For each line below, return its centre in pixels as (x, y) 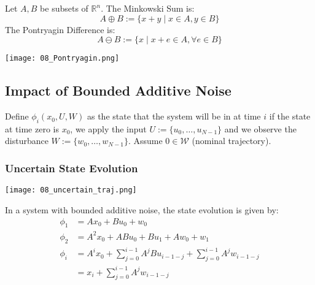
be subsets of (64, 8)
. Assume (145, 141)
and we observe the (260, 128)
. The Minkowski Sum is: (148, 8)
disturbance (27, 141)
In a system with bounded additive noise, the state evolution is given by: (142, 209)
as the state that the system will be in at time (174, 116)
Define (17, 116)
